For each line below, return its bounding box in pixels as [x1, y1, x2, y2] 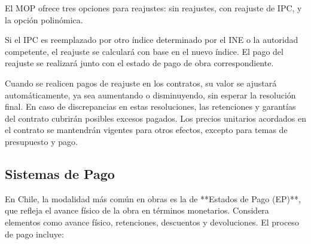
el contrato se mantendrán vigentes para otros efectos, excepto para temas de [5, 123, 288, 136]
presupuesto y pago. [5, 135, 78, 147]
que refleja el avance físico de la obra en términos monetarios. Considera [5, 204, 269, 217]
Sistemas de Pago [5, 164, 115, 183]
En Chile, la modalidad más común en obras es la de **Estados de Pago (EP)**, [5, 192, 301, 205]
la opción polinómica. [5, 13, 83, 26]
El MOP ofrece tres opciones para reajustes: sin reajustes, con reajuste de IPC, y [5, 2, 302, 14]
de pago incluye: [5, 227, 64, 240]
